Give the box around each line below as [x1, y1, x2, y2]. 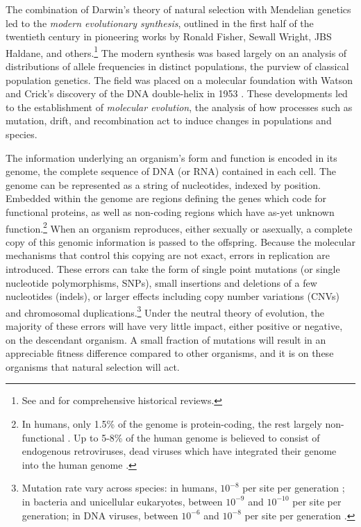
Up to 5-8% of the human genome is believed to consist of [74, 430, 320, 444]
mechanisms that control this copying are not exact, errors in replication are [6, 248, 330, 262]
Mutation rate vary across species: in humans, [22, 480, 217, 495]
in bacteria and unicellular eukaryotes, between [22, 494, 223, 508]
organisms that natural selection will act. [6, 359, 180, 374]
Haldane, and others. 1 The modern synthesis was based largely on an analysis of [6, 43, 347, 60]
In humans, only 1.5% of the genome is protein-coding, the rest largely [22, 417, 322, 430]
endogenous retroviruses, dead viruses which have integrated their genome [22, 444, 337, 458]
